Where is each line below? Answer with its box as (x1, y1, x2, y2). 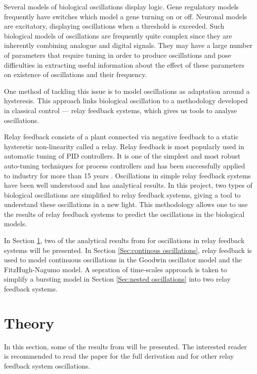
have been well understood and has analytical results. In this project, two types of (4, 180, 253, 190)
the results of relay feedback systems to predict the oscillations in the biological (4, 208, 245, 219)
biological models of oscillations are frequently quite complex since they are (4, 30, 232, 41)
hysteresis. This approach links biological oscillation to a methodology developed (4, 95, 248, 106)
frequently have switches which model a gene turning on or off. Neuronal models (4, 11, 247, 21)
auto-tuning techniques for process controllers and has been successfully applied (4, 160, 245, 170)
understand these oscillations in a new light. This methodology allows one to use (4, 199, 248, 209)
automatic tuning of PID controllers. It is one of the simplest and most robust (4, 151, 241, 161)
